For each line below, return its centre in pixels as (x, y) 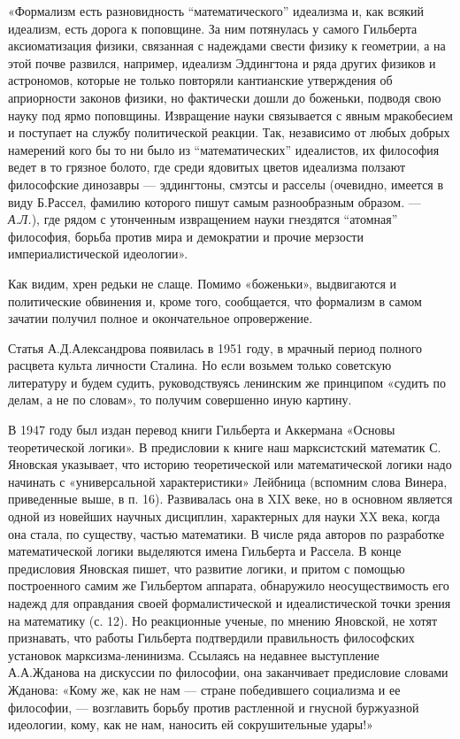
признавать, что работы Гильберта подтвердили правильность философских (211, 638)
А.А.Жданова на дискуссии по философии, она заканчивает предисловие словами (228, 672)
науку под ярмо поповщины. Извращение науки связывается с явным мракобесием (230, 115)
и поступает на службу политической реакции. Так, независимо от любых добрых (229, 132)
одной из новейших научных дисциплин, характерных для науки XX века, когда (224, 516)
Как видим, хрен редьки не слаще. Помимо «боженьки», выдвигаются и (203, 283)
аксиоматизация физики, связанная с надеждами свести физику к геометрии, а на (227, 46)
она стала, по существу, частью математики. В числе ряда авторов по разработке (226, 533)
